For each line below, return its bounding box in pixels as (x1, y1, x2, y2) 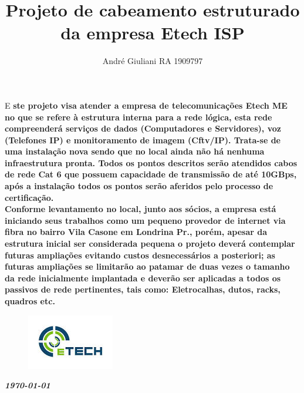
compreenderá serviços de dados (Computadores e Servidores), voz (5, 122, 281, 135)
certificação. (5, 191, 54, 203)
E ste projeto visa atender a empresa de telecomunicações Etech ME (5, 99, 288, 111)
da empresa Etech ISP (60, 21, 245, 45)
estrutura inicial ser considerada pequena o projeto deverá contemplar (5, 237, 295, 250)
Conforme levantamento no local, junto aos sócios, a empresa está (5, 203, 276, 215)
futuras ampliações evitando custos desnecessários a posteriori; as (5, 248, 275, 261)
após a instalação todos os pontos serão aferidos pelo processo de (5, 180, 273, 192)
